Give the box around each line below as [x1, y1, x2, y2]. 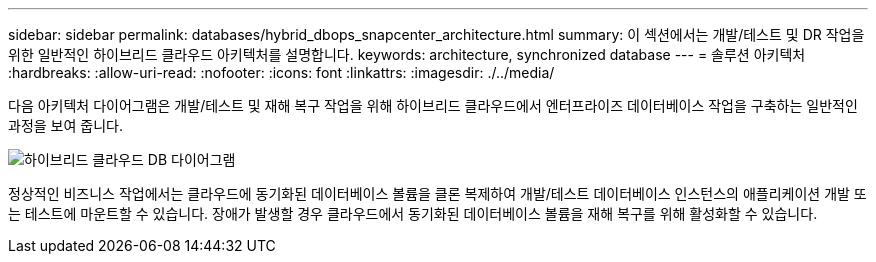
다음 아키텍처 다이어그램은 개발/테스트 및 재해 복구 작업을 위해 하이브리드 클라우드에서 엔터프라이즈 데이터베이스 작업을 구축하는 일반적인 [8, 97, 858, 114]
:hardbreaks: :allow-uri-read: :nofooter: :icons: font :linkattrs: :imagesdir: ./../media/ [8, 64, 555, 81]
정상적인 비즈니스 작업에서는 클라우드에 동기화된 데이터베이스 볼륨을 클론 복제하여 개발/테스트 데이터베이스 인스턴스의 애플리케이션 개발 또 [8, 185, 867, 202]
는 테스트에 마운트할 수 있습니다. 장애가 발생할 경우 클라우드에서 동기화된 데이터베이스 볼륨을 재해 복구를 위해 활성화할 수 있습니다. [8, 205, 818, 222]
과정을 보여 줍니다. [8, 117, 123, 134]
